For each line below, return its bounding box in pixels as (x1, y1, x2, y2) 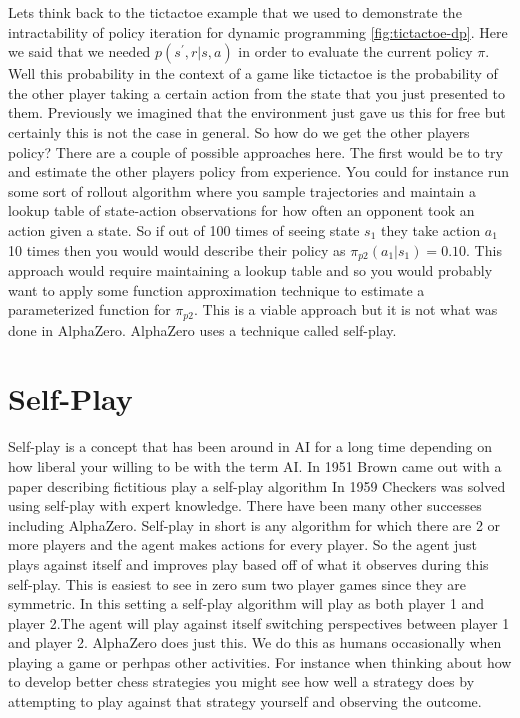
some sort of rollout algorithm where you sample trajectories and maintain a (8, 180, 476, 201)
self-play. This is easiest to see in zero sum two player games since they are (8, 573, 467, 594)
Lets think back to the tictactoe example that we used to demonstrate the (8, 2, 462, 22)
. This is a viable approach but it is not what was (193, 299, 498, 320)
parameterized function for (8, 299, 171, 320)
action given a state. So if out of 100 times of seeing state (8, 219, 360, 240)
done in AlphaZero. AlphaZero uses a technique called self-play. (8, 319, 397, 340)
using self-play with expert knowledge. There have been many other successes (8, 495, 482, 516)
